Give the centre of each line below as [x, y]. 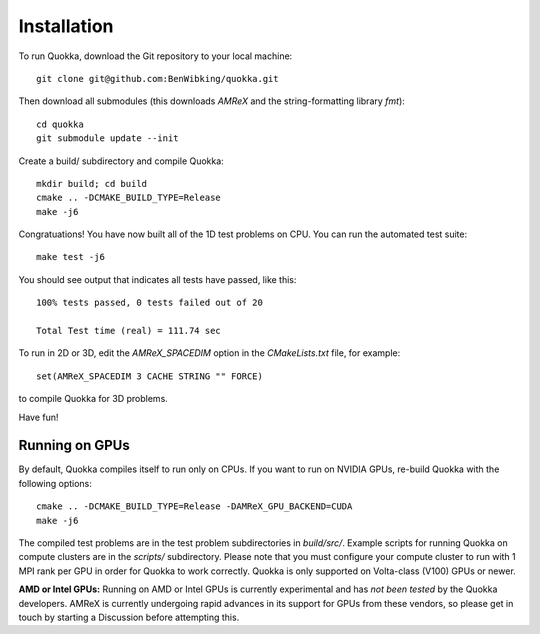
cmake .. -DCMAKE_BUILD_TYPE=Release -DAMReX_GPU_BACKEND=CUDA [194, 506]
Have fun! [38, 417]
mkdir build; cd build [92, 183]
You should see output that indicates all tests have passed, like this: [157, 279]
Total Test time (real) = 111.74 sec [129, 331]
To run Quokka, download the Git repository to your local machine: [155, 56]
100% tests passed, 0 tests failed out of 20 [150, 303]
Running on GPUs [74, 445]
